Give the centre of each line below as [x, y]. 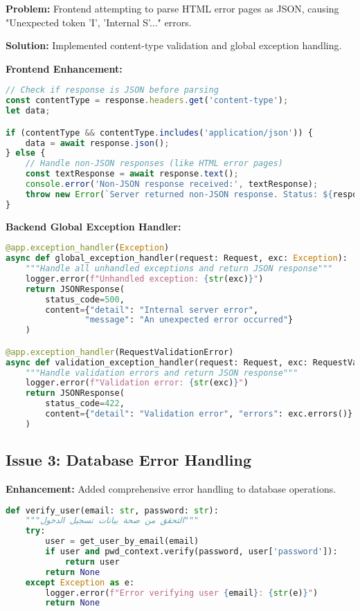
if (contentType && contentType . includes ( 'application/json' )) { [159, 133]
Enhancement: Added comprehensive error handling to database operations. [171, 488]
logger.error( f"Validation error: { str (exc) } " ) [137, 383]
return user [92, 562]
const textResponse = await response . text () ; [132, 174]
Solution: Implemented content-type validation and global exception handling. [174, 45]
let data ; [28, 111]
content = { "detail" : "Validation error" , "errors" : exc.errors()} [199, 414]
